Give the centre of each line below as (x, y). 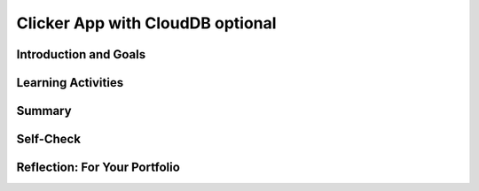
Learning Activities (70, 83)
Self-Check (49, 139)
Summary (44, 111)
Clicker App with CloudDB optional (146, 23)
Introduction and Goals (81, 54)
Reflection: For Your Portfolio (98, 168)
